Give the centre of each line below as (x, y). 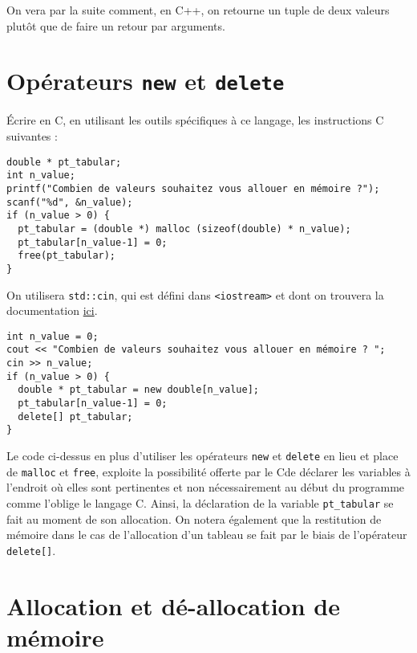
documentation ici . (52, 310)
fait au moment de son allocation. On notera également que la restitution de (194, 518)
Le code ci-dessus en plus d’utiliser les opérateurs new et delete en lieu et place (202, 456)
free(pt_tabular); (67, 256)
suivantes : (32, 136)
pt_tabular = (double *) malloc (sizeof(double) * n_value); (184, 229)
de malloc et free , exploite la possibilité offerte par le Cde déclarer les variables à (208, 471)
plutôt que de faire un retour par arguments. (116, 25)
